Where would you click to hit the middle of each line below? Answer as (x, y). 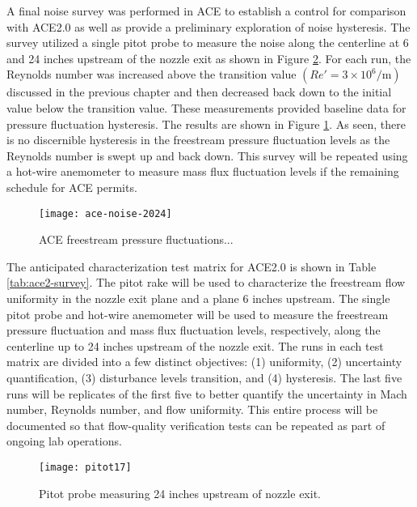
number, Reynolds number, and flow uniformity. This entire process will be (192, 409)
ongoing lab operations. (64, 441)
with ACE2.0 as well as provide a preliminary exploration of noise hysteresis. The (208, 26)
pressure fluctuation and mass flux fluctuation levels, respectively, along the (194, 330)
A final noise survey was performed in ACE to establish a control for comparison (206, 11)
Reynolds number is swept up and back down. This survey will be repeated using (207, 155)
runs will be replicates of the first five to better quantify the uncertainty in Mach (207, 393)
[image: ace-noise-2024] (105, 213)
